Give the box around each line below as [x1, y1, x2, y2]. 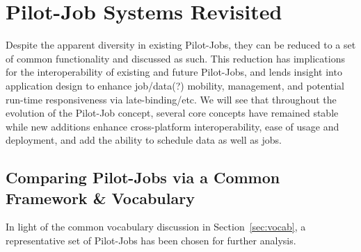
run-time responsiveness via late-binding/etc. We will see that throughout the [6, 92, 337, 106]
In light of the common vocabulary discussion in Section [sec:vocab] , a [6, 219, 306, 234]
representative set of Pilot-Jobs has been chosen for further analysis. [6, 233, 296, 248]
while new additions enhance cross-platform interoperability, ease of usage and [6, 119, 339, 133]
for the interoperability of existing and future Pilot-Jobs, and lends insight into [6, 65, 342, 79]
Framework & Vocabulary [6, 187, 195, 208]
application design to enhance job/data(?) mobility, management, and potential [6, 78, 345, 92]
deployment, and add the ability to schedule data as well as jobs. [6, 133, 282, 147]
